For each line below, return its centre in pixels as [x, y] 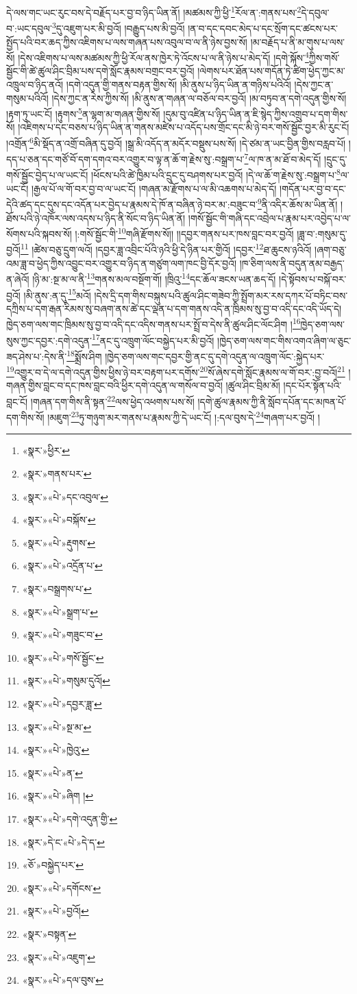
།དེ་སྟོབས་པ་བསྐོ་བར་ [313, 278]
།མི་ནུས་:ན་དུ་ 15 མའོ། [57, 294]
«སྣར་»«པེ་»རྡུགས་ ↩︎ [59, 542]
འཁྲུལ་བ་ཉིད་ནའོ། [35, 84]
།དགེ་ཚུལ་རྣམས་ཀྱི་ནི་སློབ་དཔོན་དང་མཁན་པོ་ [272, 401]
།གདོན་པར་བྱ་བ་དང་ [313, 188]
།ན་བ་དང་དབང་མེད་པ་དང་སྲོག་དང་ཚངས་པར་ [263, 28]
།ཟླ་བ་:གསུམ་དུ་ [322, 233]
